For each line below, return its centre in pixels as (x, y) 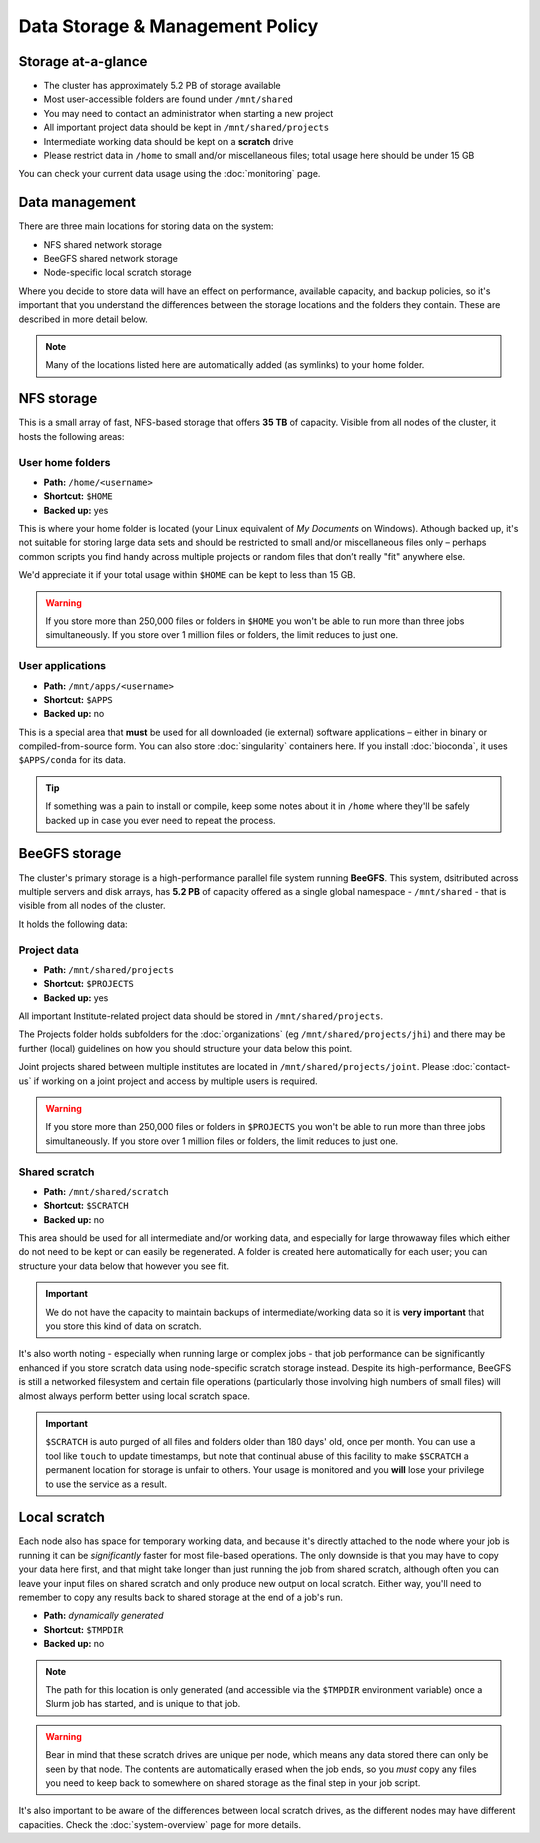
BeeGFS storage (70, 853)
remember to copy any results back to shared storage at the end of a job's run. (181, 1597)
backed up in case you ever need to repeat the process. (160, 820)
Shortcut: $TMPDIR (83, 1629)
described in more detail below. (83, 319)
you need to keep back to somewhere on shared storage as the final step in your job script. (233, 1782)
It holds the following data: (73, 924)
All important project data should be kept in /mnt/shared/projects (186, 127)
